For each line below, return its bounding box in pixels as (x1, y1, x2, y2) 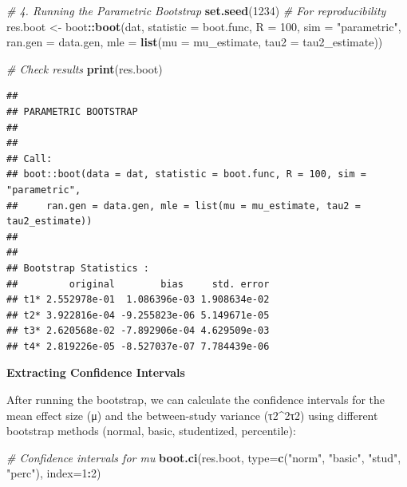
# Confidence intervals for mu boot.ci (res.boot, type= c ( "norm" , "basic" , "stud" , (6, 449, 401, 465)
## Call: (6, 152, 53, 164)
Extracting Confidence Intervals (6, 364, 185, 381)
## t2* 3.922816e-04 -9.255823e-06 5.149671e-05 (6, 309, 270, 321)
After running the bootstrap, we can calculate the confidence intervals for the (6, 391, 385, 408)
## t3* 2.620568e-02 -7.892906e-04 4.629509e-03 (6, 325, 270, 337)
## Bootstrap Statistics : (6, 262, 149, 274)
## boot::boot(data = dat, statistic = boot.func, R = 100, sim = (6, 168, 367, 180)
